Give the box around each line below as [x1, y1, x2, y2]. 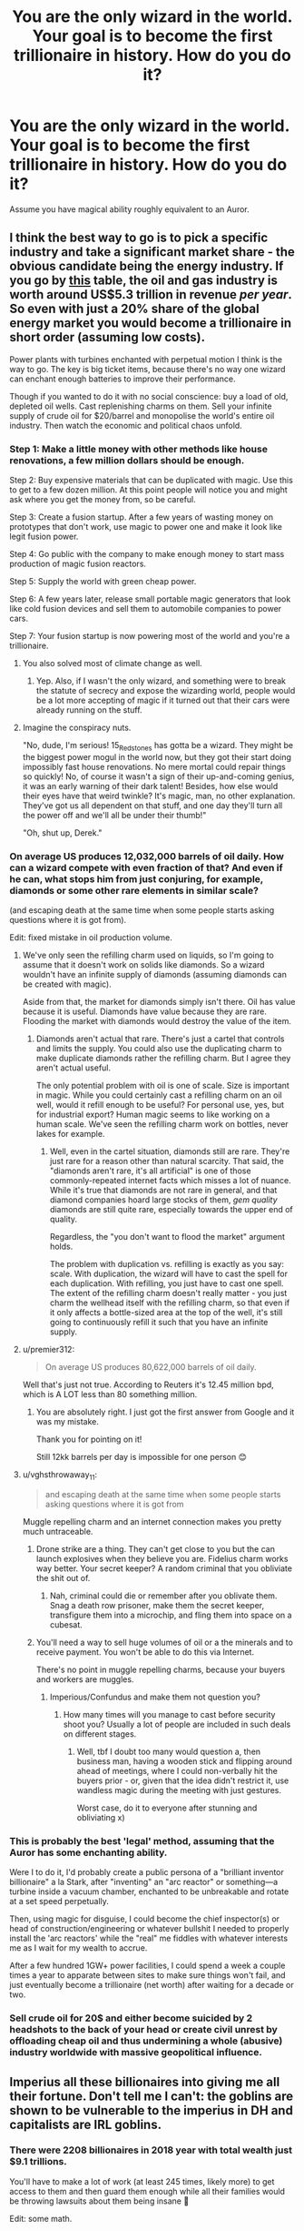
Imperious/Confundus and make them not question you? [49, 1691, 260, 1702]
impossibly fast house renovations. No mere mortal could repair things [22, 761, 286, 772]
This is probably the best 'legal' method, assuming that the [9, 1834, 275, 1847]
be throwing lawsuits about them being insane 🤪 [9, 2196, 190, 2206]
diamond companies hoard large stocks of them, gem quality [49, 1194, 279, 1205]
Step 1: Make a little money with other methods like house [9, 442, 268, 455]
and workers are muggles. [35, 1673, 134, 1685]
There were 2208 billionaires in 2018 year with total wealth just [9, 2144, 293, 2156]
